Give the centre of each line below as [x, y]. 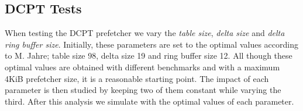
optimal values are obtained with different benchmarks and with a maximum [142, 67]
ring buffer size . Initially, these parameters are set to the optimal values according [151, 44]
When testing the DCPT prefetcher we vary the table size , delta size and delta [145, 33]
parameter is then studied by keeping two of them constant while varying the [143, 90]
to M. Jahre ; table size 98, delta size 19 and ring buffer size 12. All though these [149, 55]
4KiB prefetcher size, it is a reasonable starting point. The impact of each [137, 78]
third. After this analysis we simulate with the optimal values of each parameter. [149, 101]
